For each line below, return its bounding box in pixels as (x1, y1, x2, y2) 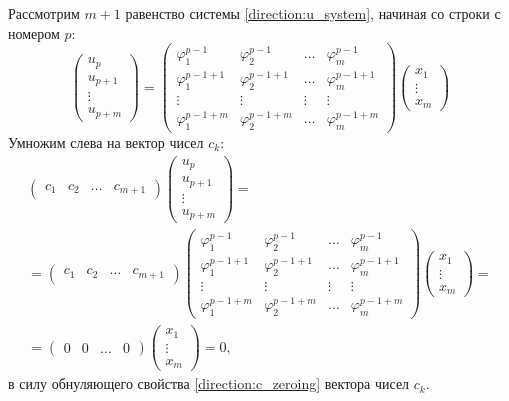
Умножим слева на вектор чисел (8, 132, 204, 152)
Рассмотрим (8, 3, 80, 23)
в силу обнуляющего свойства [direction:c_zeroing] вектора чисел (8, 373, 410, 394)
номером (8, 22, 60, 43)
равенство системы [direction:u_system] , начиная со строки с (125, 3, 501, 23)
